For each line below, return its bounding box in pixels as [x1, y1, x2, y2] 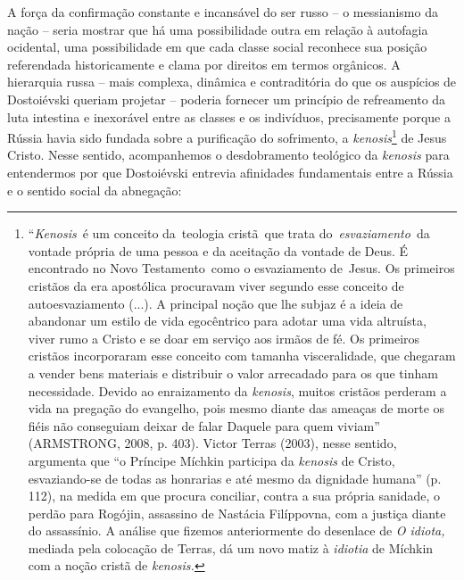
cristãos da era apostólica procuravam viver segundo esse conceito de [28, 276, 404, 294]
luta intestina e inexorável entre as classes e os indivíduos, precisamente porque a [7, 107, 451, 126]
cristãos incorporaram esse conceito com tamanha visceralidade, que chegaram [28, 346, 456, 365]
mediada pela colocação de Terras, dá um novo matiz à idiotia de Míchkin [28, 538, 434, 557]
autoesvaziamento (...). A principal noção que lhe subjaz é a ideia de [28, 294, 403, 312]
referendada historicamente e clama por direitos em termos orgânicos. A [7, 54, 401, 73]
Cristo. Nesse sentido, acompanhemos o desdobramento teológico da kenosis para [7, 145, 450, 164]
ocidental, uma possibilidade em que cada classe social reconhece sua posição [7, 37, 427, 56]
